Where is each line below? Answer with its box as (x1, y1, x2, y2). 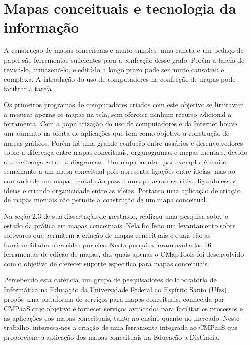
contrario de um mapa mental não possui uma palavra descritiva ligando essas (4, 176, 236, 186)
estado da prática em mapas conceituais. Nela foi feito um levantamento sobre (4, 220, 235, 230)
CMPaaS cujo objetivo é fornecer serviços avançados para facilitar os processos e (4, 303, 243, 313)
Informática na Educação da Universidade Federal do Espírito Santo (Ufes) (4, 284, 227, 294)
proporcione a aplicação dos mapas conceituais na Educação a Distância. (4, 331, 220, 342)
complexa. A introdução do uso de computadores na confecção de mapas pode (4, 74, 235, 84)
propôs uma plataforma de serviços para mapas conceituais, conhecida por (4, 294, 224, 304)
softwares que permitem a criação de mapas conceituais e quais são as (4, 230, 211, 240)
